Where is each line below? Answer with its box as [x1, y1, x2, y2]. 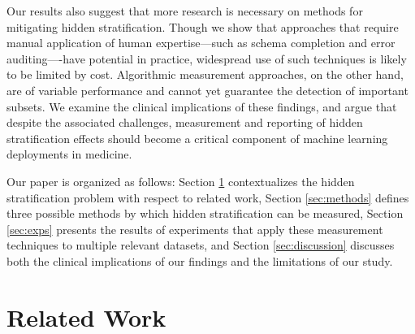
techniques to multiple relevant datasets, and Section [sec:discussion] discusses [6, 236, 395, 254]
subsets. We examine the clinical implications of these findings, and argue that [6, 98, 397, 115]
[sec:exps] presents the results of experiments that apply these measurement [6, 220, 383, 237]
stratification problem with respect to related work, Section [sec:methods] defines [6, 189, 409, 206]
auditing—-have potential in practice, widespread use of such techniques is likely [6, 50, 407, 67]
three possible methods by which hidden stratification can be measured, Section [6, 205, 404, 222]
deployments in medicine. [6, 145, 132, 163]
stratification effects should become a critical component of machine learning [6, 129, 388, 146]
